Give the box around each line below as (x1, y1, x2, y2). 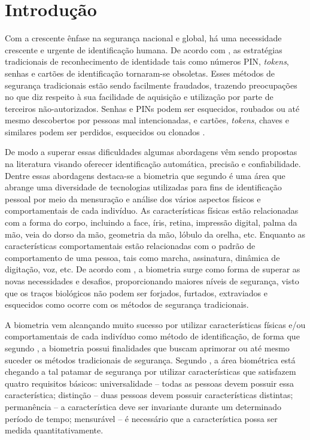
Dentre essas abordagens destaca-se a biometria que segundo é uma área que (5, 169, 285, 181)
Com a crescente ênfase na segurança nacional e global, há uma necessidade (5, 32, 282, 44)
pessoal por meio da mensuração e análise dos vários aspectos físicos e (5, 192, 261, 205)
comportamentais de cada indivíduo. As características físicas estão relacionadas (5, 204, 299, 217)
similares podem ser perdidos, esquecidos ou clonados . (5, 125, 205, 138)
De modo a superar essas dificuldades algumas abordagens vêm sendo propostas (5, 145, 297, 158)
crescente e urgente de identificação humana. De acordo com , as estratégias (5, 43, 282, 56)
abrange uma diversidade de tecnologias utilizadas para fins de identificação (5, 181, 282, 193)
